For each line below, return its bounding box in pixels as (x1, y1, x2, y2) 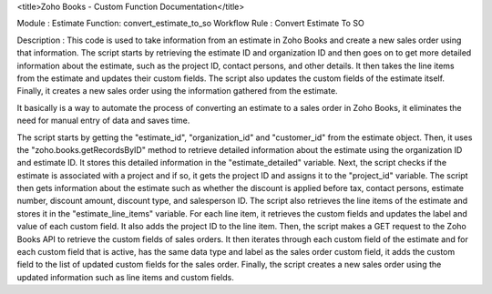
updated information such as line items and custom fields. (16, 271, 234, 282)
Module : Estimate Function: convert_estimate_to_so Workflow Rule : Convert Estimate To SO (16, 18, 364, 29)
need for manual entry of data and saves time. (16, 115, 190, 127)
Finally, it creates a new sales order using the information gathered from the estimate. (16, 86, 338, 96)
